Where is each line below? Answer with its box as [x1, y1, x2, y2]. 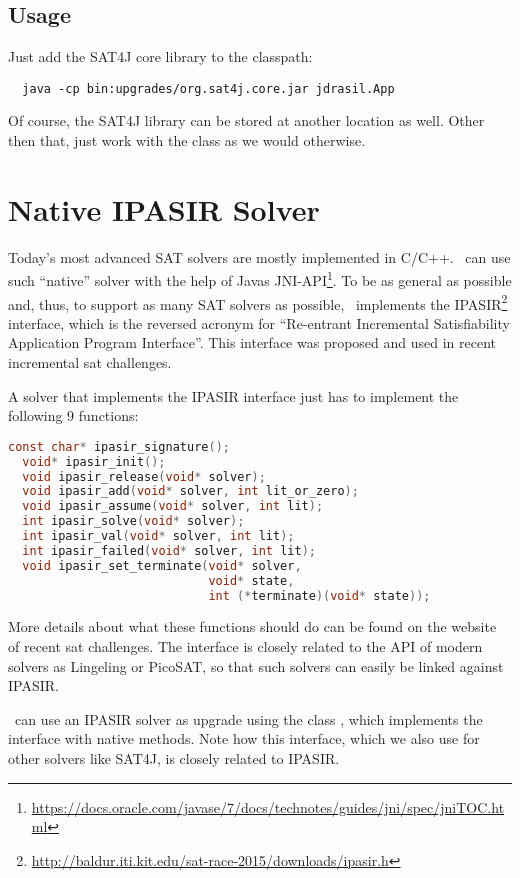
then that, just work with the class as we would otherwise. [8, 130, 366, 151]
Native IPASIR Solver [8, 188, 320, 229]
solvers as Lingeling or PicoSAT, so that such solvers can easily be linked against [8, 655, 504, 676]
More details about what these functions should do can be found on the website [8, 616, 497, 637]
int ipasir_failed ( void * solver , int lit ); [22, 543, 316, 558]
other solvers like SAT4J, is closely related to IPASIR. [8, 748, 340, 769]
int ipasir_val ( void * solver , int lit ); [22, 529, 295, 544]
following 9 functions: [8, 405, 139, 426]
